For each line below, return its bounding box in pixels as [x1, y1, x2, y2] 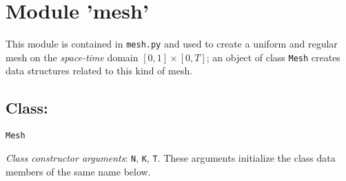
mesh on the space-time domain [6, 50, 139, 64]
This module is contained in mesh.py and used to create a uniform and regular [6, 36, 338, 51]
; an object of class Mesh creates [206, 50, 340, 64]
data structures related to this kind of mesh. [6, 63, 193, 78]
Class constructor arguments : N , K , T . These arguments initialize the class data [6, 150, 336, 164]
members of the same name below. [6, 164, 151, 178]
